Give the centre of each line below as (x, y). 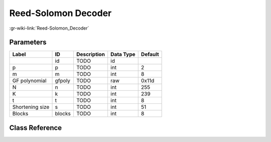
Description (91, 54)
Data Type (123, 54)
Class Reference (36, 128)
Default (150, 54)
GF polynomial (29, 81)
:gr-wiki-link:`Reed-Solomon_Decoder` (49, 28)
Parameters (28, 42)
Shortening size (31, 107)
